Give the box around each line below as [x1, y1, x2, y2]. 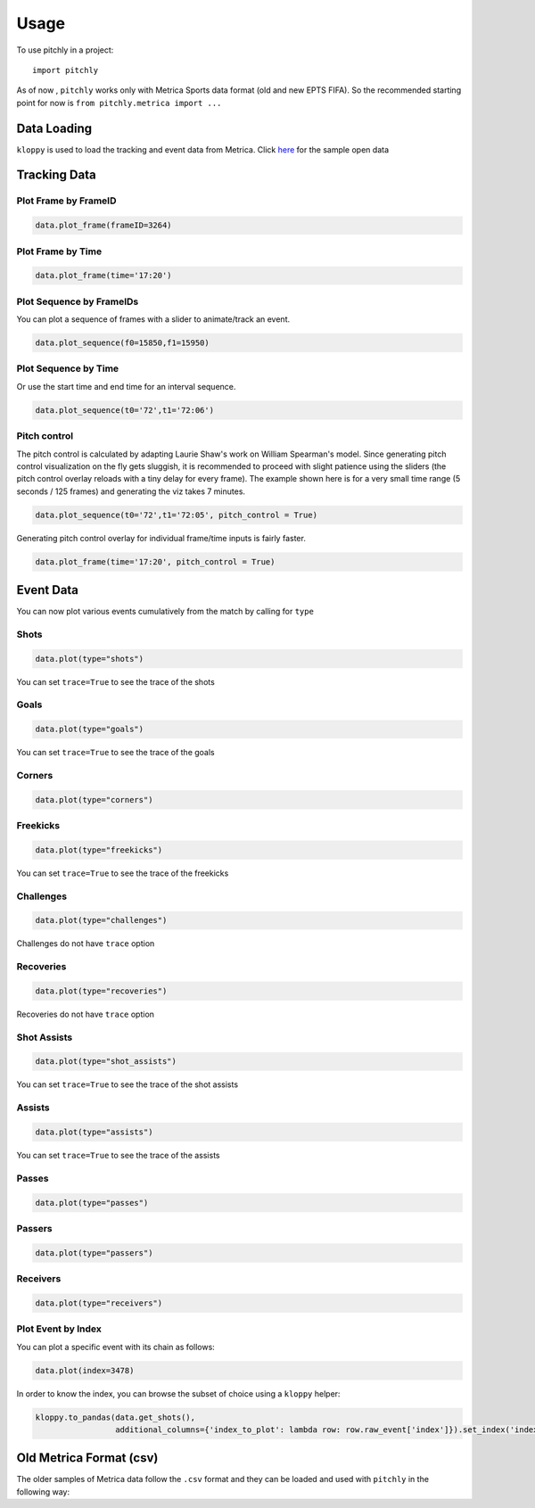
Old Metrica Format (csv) [16, 1450, 159, 1466]
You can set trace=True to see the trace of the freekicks [16, 868, 229, 878]
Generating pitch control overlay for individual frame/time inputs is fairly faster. [16, 532, 307, 543]
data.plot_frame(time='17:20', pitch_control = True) [35, 556, 276, 566]
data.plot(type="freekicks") [35, 845, 163, 855]
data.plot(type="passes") [35, 1198, 149, 1207]
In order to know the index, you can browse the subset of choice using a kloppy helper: [16, 1388, 341, 1399]
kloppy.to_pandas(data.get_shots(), [35, 1412, 196, 1422]
